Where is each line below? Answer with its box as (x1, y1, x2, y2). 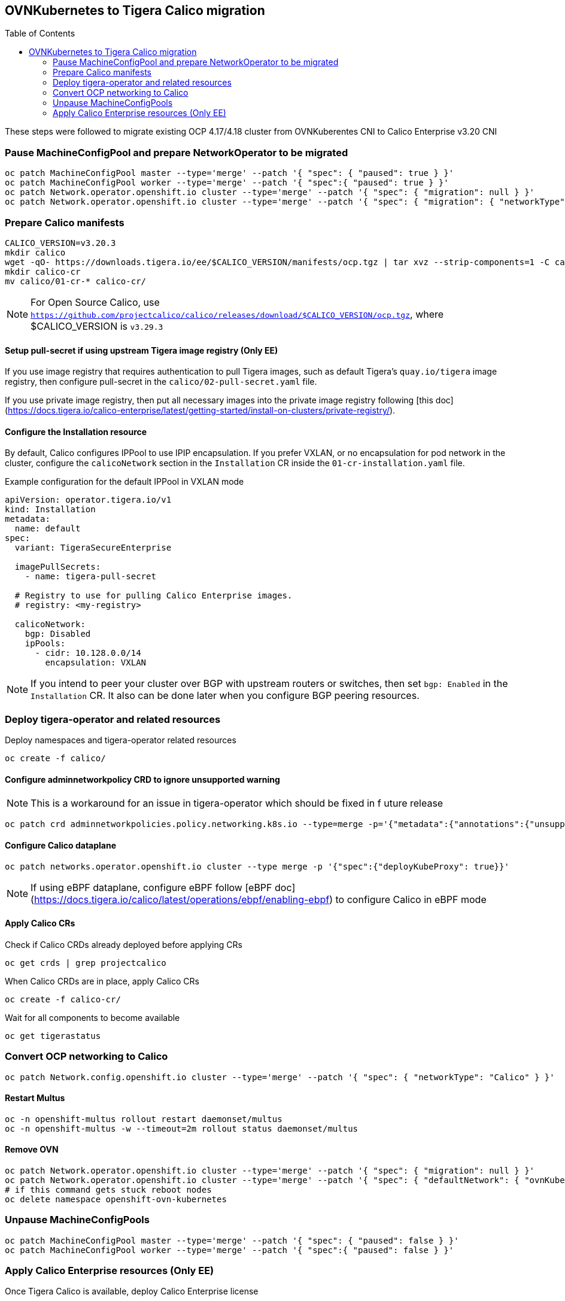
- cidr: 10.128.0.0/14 (35, 648, 141, 658)
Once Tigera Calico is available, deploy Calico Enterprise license (5, 1286, 259, 1297)
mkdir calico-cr (5, 266, 81, 276)
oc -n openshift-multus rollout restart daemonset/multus (5, 1114, 282, 1124)
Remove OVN (5, 1144, 59, 1155)
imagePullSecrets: (14, 562, 101, 572)
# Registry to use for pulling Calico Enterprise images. (14, 591, 293, 601)
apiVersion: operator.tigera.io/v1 (5, 495, 172, 505)
